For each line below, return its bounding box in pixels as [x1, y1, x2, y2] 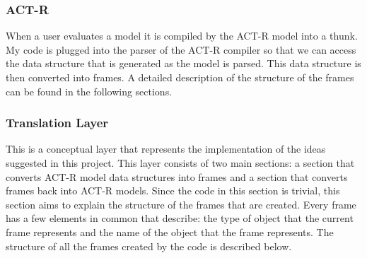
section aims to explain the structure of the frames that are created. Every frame [6, 197, 356, 211]
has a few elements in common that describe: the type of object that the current [6, 211, 354, 225]
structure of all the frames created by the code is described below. [6, 238, 292, 253]
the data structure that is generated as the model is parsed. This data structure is [6, 56, 361, 71]
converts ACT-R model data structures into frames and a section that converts [6, 169, 348, 184]
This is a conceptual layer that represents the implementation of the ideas [6, 141, 326, 156]
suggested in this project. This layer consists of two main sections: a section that [6, 156, 355, 170]
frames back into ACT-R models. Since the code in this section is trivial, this [6, 183, 340, 198]
